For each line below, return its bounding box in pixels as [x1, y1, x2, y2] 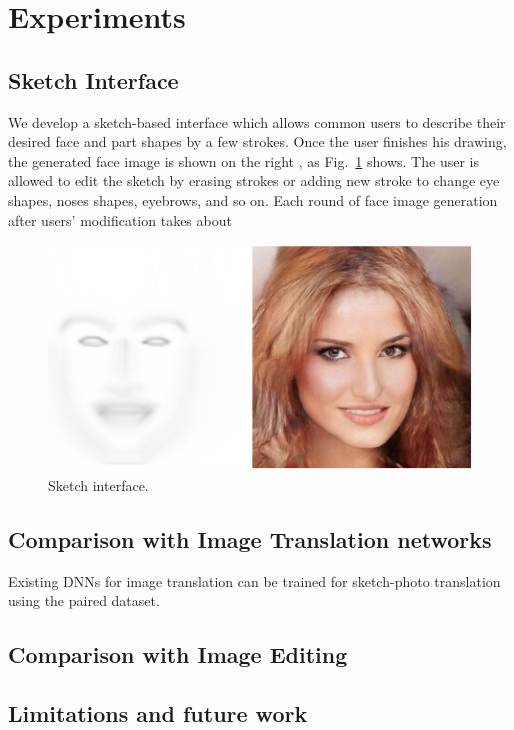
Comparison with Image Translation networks [8, 524, 492, 555]
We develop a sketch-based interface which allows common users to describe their [8, 111, 506, 132]
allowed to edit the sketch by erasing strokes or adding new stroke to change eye [8, 170, 500, 191]
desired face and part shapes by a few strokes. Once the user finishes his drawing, [8, 131, 507, 152]
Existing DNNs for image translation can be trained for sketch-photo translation [8, 570, 501, 591]
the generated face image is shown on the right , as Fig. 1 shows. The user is [8, 150, 479, 171]
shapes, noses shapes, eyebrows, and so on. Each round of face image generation [8, 189, 498, 210]
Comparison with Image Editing [8, 639, 348, 670]
